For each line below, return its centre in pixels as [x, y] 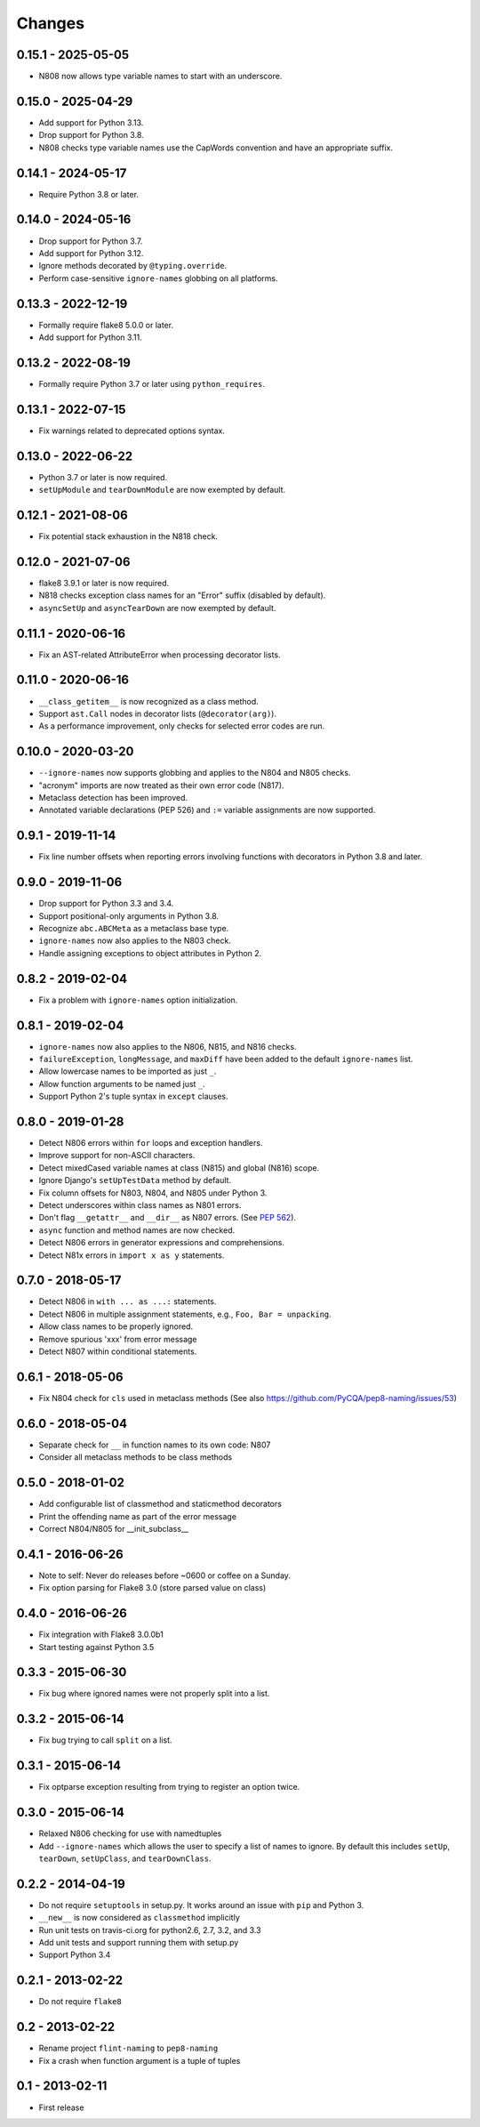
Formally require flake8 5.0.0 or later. [106, 325]
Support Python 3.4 [75, 1955]
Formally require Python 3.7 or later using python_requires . [152, 383]
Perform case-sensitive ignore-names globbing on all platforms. [159, 278]
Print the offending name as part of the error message [138, 1516]
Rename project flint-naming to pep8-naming [128, 2048]
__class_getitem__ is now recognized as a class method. [149, 701]
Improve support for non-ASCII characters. [117, 1156]
